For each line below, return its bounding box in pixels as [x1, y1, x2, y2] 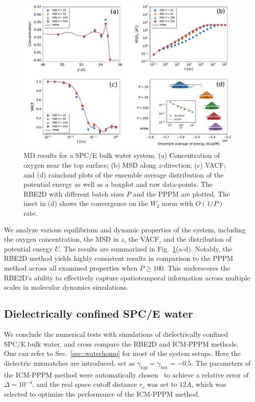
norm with [162, 198, 193, 208]
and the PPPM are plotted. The [133, 188, 230, 199]
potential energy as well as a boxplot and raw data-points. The [24, 179, 213, 189]
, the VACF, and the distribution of [124, 234, 232, 244]
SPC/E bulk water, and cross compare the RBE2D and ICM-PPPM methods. [4, 338, 239, 349]
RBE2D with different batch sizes [24, 188, 125, 199]
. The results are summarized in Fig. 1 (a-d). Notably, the [59, 243, 232, 253]
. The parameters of [191, 357, 251, 368]
